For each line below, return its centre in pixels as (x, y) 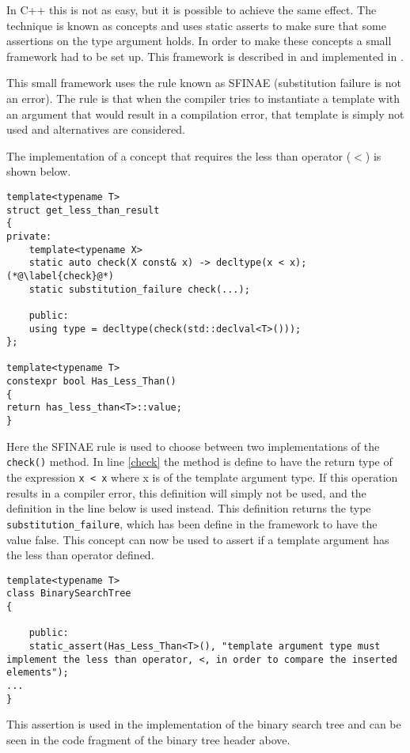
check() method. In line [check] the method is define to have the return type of (199, 462)
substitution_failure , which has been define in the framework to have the (192, 523)
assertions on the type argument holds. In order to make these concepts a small (199, 41)
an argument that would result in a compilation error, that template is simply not (205, 114)
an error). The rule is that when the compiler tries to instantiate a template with (203, 98)
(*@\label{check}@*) (61, 276)
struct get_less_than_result (83, 210)
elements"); (38, 673)
